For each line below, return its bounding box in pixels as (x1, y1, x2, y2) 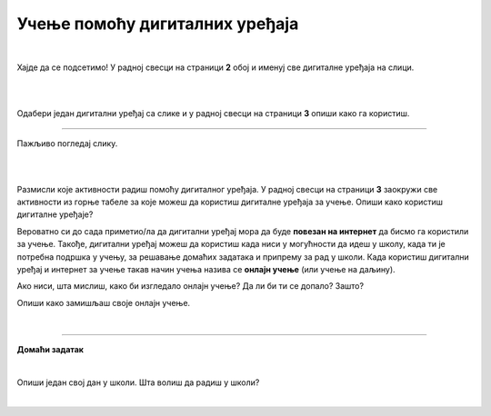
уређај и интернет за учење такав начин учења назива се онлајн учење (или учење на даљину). (16, 264, 396, 275)
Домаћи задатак (16, 343, 84, 354)
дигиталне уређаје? (16, 209, 94, 220)
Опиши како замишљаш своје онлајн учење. (16, 297, 191, 308)
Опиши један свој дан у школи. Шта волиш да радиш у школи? (16, 377, 260, 388)
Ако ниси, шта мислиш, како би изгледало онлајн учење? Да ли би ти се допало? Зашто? (16, 281, 364, 292)
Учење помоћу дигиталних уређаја (16, 14, 299, 34)
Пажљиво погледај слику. (16, 137, 118, 149)
